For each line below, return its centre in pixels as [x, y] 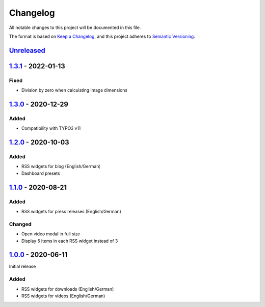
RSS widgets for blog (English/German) [61, 167]
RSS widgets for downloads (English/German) [67, 289]
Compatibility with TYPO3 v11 [51, 128]
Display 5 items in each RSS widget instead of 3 [70, 241]
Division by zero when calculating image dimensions [74, 90]
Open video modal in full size [51, 234]
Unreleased [27, 50]
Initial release [23, 266]
